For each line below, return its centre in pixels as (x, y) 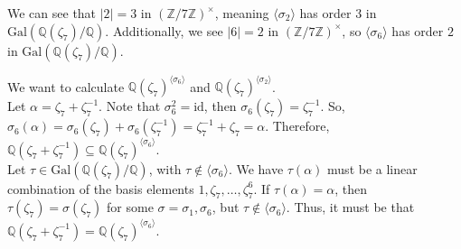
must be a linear (372, 168)
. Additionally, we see (164, 30)
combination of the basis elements (101, 188)
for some (130, 207)
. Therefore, (297, 126)
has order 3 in (338, 13)
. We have (256, 168)
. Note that (130, 106)
